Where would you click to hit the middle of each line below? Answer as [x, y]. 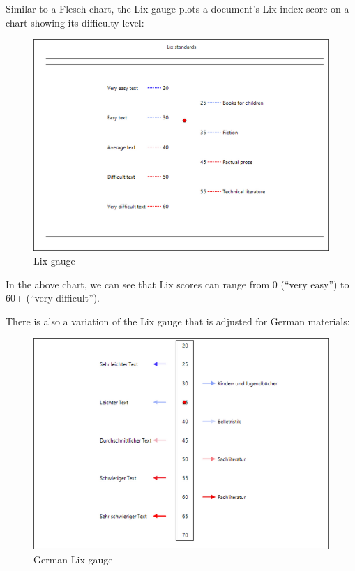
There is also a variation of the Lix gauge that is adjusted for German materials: [178, 321]
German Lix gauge [73, 559]
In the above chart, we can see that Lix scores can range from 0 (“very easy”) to [177, 284]
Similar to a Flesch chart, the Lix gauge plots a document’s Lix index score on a [177, 8]
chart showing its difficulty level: [75, 22]
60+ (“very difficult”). [53, 298]
